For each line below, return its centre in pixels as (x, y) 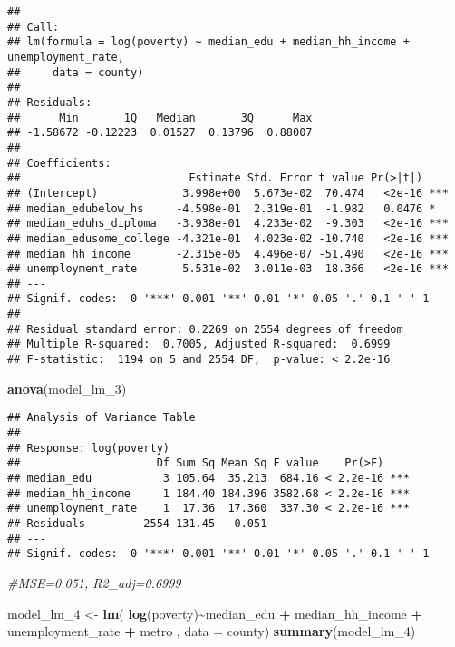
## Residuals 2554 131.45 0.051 (137, 523)
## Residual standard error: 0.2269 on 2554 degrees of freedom (205, 329)
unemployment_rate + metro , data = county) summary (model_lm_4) (212, 631)
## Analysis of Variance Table (102, 418)
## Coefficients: (59, 163)
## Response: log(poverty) (88, 448)
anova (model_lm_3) (67, 388)
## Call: (34, 27)
